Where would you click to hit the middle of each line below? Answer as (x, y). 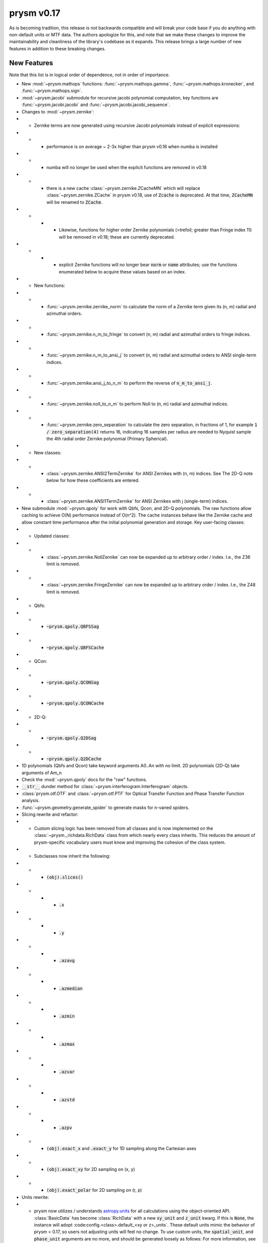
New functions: (50, 285)
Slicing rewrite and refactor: (50, 814)
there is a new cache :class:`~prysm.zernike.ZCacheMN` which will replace (123, 188)
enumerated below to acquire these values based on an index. (122, 271)
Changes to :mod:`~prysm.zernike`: (58, 111)
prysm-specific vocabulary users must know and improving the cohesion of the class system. (130, 842)
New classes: (48, 452)
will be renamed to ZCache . (74, 202)
